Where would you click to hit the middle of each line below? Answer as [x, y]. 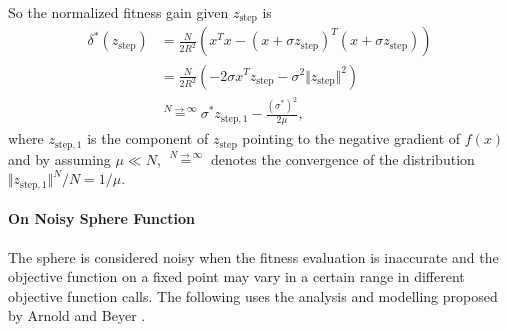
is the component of [148, 138]
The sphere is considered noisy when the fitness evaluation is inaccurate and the [253, 256]
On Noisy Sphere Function [101, 218]
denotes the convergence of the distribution [342, 158]
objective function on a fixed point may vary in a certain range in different [236, 276]
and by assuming [59, 158]
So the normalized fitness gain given [118, 12]
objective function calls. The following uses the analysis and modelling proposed [253, 295]
